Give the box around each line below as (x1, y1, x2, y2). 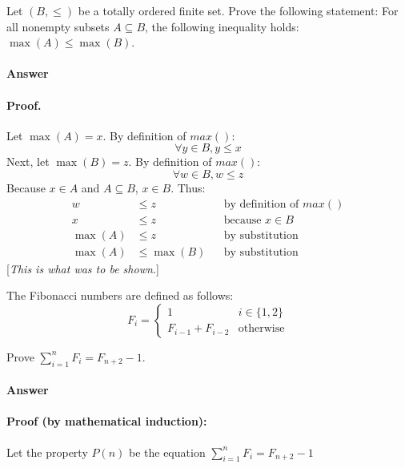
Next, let (6, 153, 50, 170)
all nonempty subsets (6, 18, 110, 34)
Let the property (6, 443, 88, 460)
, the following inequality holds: (145, 18, 299, 34)
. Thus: (170, 179, 206, 196)
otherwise (238, 323, 285, 335)
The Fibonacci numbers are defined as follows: (6, 287, 234, 304)
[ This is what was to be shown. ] (6, 260, 160, 276)
